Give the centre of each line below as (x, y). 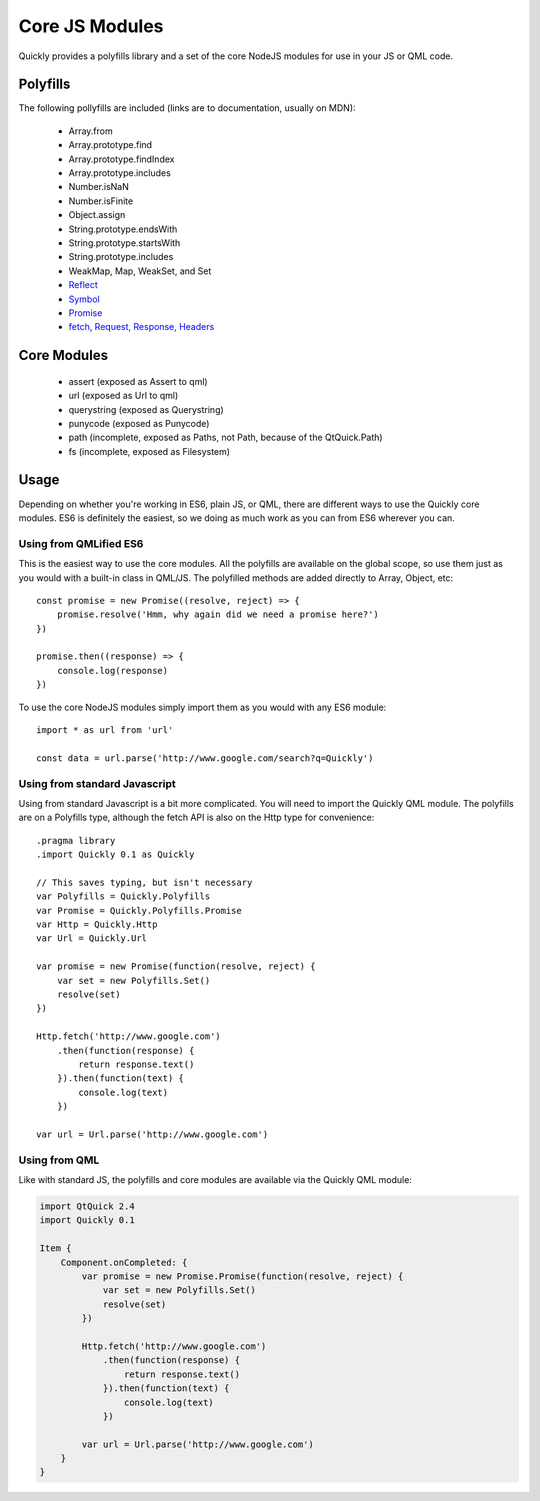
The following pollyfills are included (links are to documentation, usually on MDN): (187, 108)
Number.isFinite (101, 201)
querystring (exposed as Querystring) (146, 409)
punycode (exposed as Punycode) (139, 423)
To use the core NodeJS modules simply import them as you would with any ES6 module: (202, 707)
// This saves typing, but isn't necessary (144, 882)
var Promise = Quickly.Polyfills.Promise (139, 910)
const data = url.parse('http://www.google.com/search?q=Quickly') (205, 758)
